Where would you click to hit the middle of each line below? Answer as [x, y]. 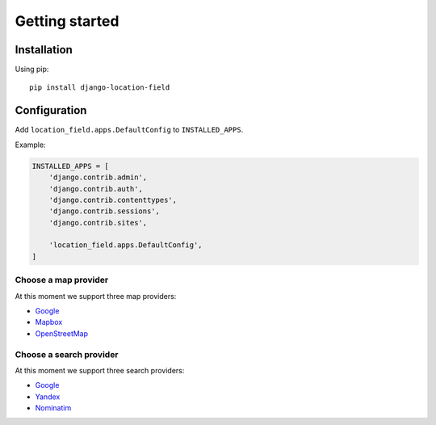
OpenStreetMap [62, 333]
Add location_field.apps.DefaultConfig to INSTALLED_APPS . [129, 130]
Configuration [51, 110]
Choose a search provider [67, 354]
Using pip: [32, 69]
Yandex [48, 397]
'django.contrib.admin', [98, 177]
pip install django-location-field [100, 88]
